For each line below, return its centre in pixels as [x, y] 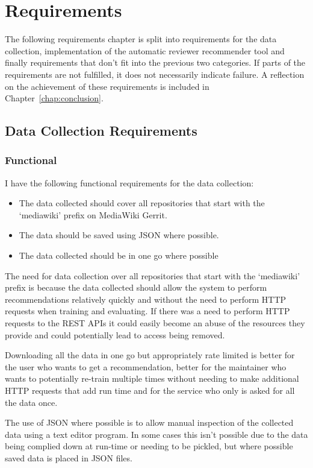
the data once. [31, 402]
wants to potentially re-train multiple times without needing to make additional [152, 378]
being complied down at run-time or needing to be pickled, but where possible [149, 446]
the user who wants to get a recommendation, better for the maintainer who [146, 366]
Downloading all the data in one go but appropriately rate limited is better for [150, 355]
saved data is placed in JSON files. [69, 457]
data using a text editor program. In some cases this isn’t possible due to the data [156, 434]
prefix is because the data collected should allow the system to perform [136, 287]
